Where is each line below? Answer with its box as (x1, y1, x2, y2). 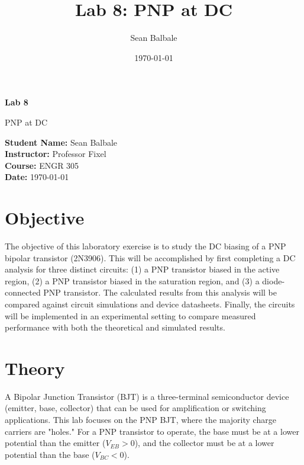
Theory (5, 355, 65, 380)
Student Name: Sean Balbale (5, 136, 118, 148)
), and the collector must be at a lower (134, 437, 274, 449)
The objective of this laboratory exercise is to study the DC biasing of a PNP (5, 240, 286, 252)
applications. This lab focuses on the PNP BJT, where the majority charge (5, 413, 276, 426)
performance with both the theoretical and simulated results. (5, 321, 225, 333)
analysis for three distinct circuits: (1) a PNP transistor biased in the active (5, 263, 280, 275)
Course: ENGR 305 (5, 159, 79, 171)
